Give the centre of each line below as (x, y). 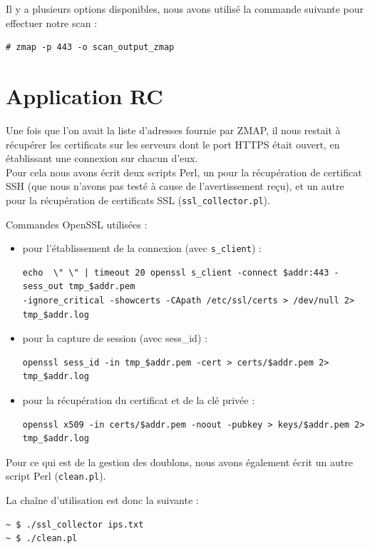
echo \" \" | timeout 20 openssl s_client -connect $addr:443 (176, 272)
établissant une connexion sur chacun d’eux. (102, 158)
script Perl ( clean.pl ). (56, 476)
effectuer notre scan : (52, 22)
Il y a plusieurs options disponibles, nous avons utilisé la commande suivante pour (185, 9)
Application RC (84, 95)
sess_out (43, 287)
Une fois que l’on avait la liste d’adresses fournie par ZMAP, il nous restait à (173, 130)
